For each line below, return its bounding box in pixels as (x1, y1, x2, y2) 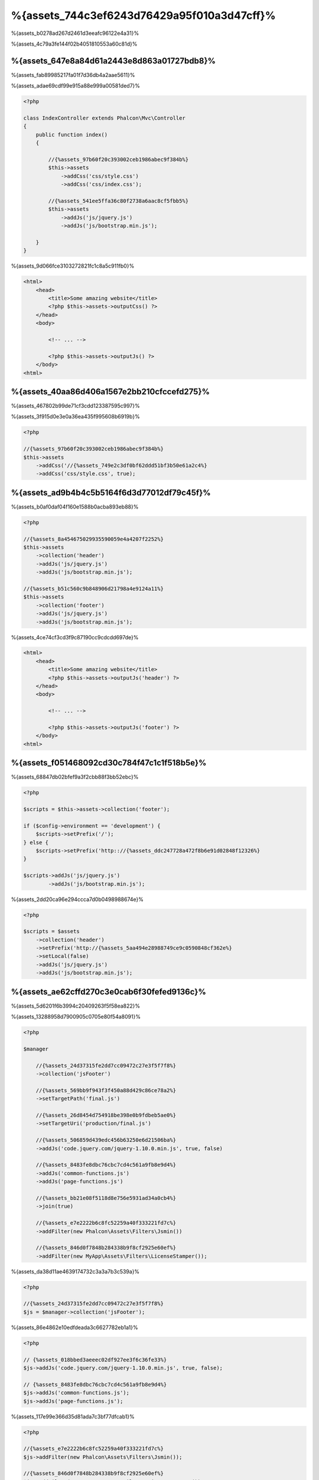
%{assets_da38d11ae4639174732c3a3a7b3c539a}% (11, 1267, 140, 1275)
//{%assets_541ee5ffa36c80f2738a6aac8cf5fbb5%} (48, 197, 189, 204)
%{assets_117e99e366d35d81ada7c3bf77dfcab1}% (11, 1413, 135, 1420)
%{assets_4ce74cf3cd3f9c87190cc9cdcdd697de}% (11, 633, 139, 641)
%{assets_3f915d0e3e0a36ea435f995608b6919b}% (11, 413, 140, 420)
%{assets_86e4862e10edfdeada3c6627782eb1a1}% (11, 1324, 138, 1331)
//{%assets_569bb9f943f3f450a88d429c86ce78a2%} (35, 1087, 177, 1093)
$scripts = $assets (23, 928, 80, 935)
